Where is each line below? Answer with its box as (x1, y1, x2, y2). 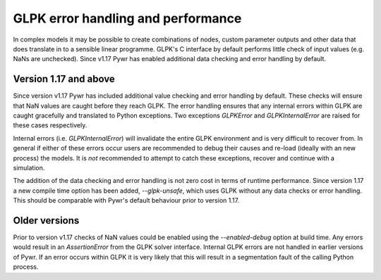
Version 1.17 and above (13, 73, 116, 85)
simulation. (13, 163, 45, 172)
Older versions (13, 215, 80, 227)
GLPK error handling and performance (13, 11, 242, 26)
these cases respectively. (13, 121, 87, 129)
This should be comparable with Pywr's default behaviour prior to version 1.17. (13, 196, 240, 205)
